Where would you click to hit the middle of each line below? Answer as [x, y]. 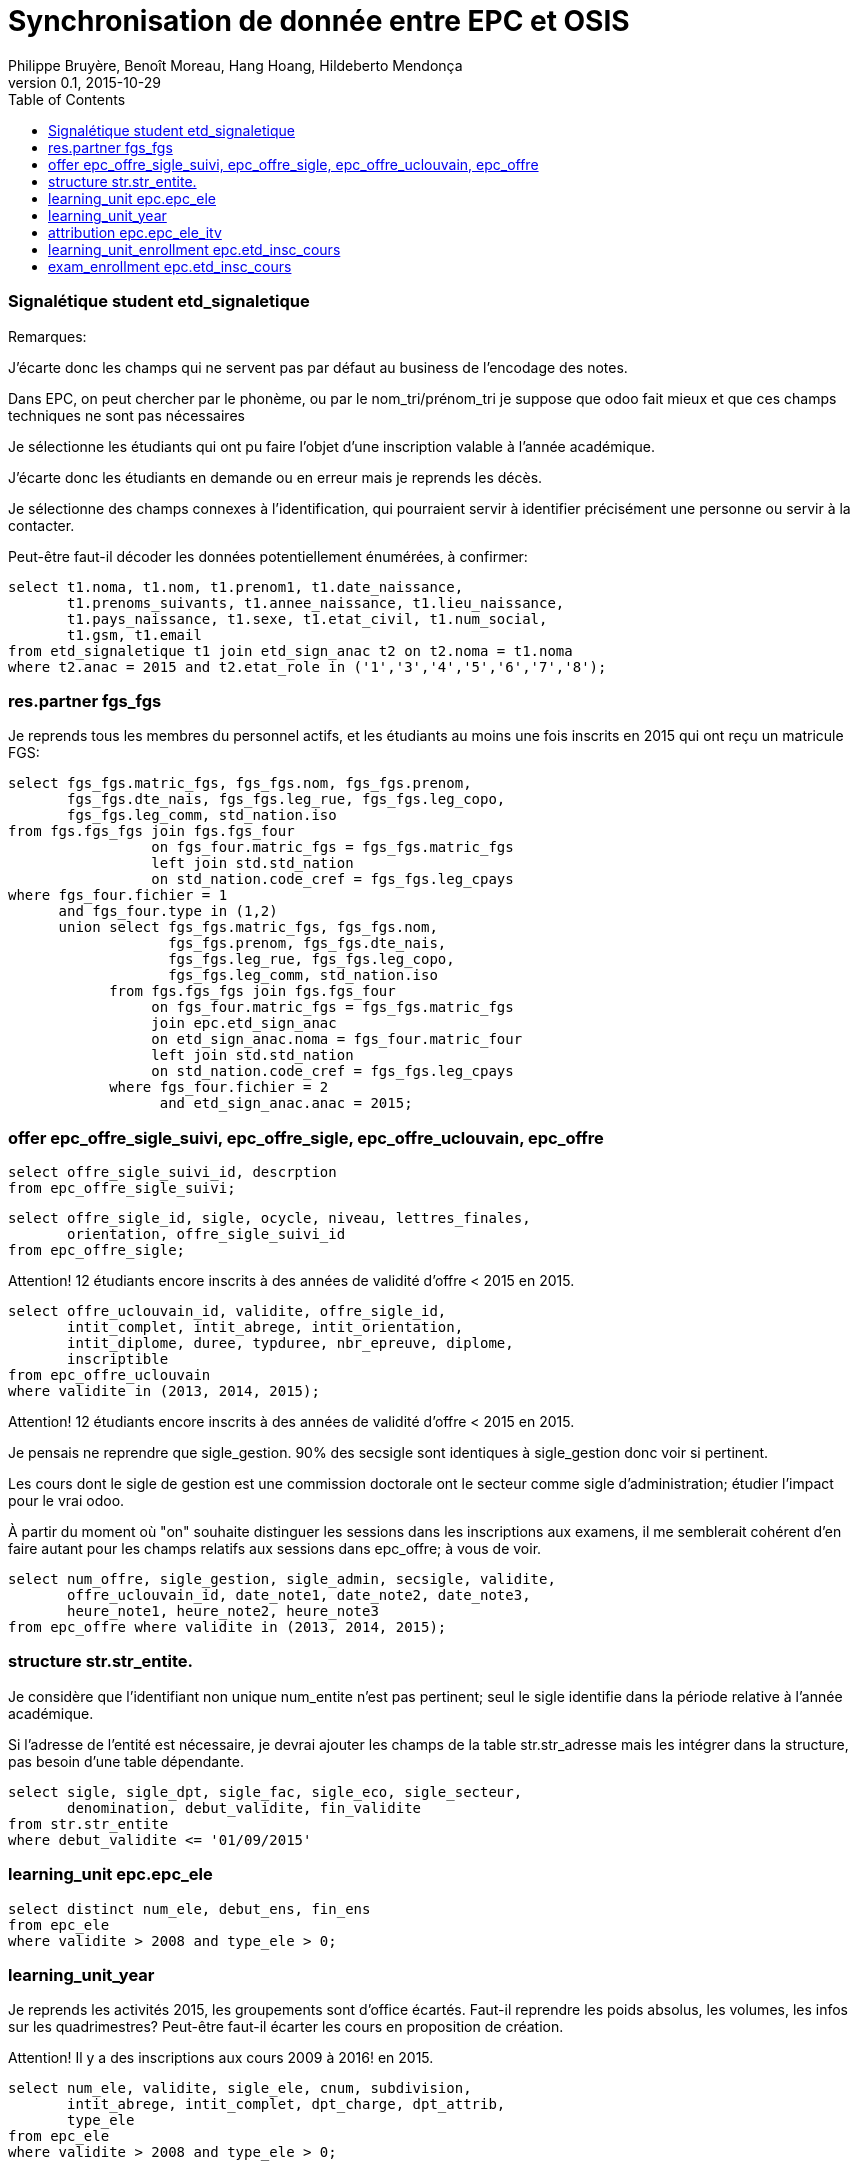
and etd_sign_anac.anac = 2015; [286, 1103]
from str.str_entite [88, 1823]
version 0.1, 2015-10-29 [84, 82]
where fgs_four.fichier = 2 [219, 1087]
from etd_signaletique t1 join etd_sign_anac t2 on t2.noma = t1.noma [290, 650]
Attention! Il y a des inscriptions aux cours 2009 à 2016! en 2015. [221, 2058]
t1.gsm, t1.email [134, 634]
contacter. [41, 525]
